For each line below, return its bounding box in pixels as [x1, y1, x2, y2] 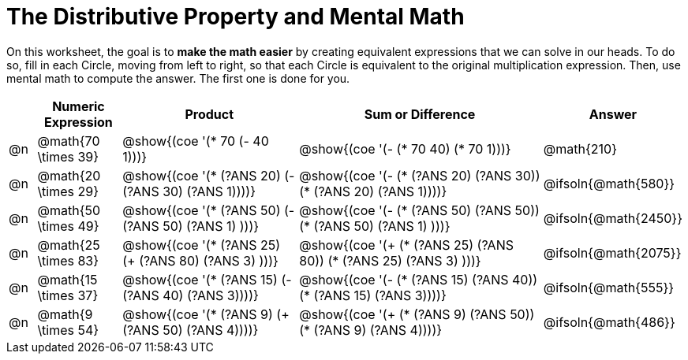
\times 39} [37, 148, 99, 165]
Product [185, 106, 234, 122]
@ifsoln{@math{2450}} [543, 210, 682, 226]
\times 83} [37, 252, 99, 269]
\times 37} [37, 287, 99, 303]
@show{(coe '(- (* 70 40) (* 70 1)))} [299, 140, 511, 157]
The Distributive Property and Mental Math [6, 3, 465, 30]
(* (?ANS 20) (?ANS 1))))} [299, 183, 447, 199]
